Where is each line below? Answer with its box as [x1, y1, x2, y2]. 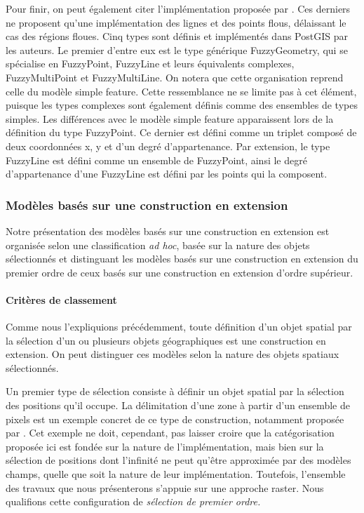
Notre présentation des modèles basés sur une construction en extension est [6, 223, 330, 238]
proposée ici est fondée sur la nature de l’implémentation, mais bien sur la [6, 439, 324, 453]
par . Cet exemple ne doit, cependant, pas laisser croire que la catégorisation [6, 425, 335, 440]
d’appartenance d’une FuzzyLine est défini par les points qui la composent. [6, 166, 328, 181]
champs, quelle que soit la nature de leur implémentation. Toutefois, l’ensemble [6, 467, 346, 481]
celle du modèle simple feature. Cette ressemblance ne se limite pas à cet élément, [6, 84, 357, 98]
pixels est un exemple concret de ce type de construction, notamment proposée [6, 411, 344, 426]
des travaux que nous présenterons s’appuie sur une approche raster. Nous [6, 480, 324, 495]
